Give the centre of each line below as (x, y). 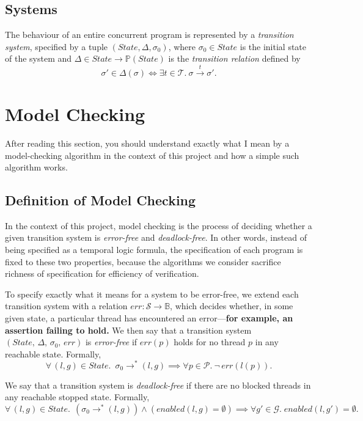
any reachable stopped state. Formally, (77, 397)
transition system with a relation (66, 306)
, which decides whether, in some (232, 306)
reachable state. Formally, (53, 353)
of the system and (38, 58)
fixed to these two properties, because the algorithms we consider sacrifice (143, 261)
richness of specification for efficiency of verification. (102, 273)
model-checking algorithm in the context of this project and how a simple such (152, 155)
